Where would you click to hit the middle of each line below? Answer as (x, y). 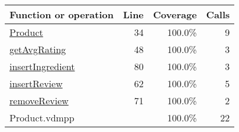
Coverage (175, 14)
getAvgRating (38, 49)
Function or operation (62, 14)
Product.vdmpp (42, 118)
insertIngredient (42, 66)
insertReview (36, 83)
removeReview (39, 100)
